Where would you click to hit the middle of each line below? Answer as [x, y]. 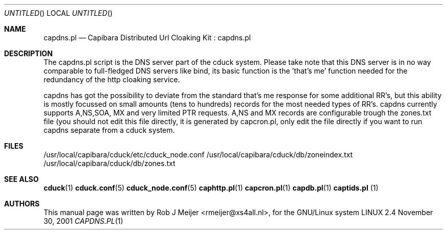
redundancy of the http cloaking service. [112, 79]
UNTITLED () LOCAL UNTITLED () [58, 13]
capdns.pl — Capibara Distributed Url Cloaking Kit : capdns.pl [147, 38]
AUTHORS [22, 204]
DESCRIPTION [29, 53]
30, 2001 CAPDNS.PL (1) [83, 221]
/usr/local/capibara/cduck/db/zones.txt [109, 163]
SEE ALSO [21, 179]
